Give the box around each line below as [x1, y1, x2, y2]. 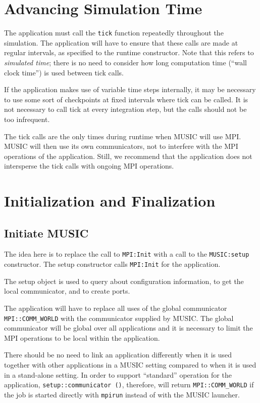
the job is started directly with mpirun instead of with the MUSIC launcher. [4, 389, 240, 399]
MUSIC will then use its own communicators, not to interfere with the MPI [4, 141, 238, 151]
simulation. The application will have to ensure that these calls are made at [4, 37, 238, 48]
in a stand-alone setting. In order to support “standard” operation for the [4, 369, 232, 380]
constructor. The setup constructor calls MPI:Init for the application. [4, 259, 221, 269]
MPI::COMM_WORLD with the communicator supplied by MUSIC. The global [4, 312, 234, 323]
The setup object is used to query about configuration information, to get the [4, 275, 244, 286]
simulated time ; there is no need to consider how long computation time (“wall [4, 57, 247, 67]
